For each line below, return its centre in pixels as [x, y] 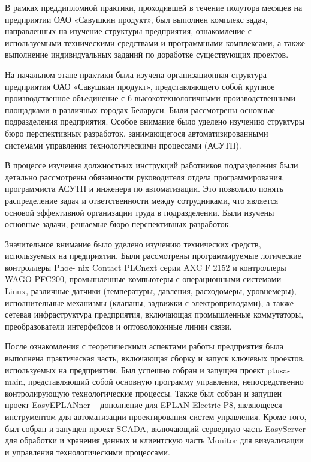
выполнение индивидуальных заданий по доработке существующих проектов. [147, 54]
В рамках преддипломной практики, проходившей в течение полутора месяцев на [154, 7]
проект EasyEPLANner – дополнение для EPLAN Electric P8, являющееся [144, 405]
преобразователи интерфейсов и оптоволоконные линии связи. [118, 326]
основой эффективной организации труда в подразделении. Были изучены [140, 212]
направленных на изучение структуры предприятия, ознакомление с [128, 31]
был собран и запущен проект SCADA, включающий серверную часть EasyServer [155, 428]
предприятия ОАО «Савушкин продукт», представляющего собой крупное [140, 86]
